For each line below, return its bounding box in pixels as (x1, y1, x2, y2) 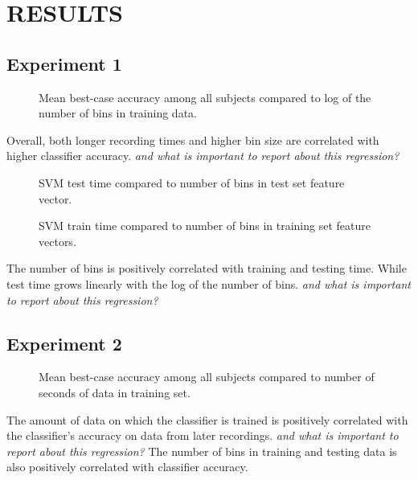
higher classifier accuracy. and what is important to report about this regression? (6, 147, 400, 164)
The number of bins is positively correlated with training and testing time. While (6, 260, 407, 277)
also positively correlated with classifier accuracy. (6, 458, 248, 475)
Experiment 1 (6, 51, 122, 76)
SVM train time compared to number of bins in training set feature (39, 217, 371, 234)
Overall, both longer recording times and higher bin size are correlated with (6, 131, 379, 148)
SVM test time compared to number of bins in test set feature (39, 174, 345, 191)
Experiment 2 (6, 330, 122, 355)
